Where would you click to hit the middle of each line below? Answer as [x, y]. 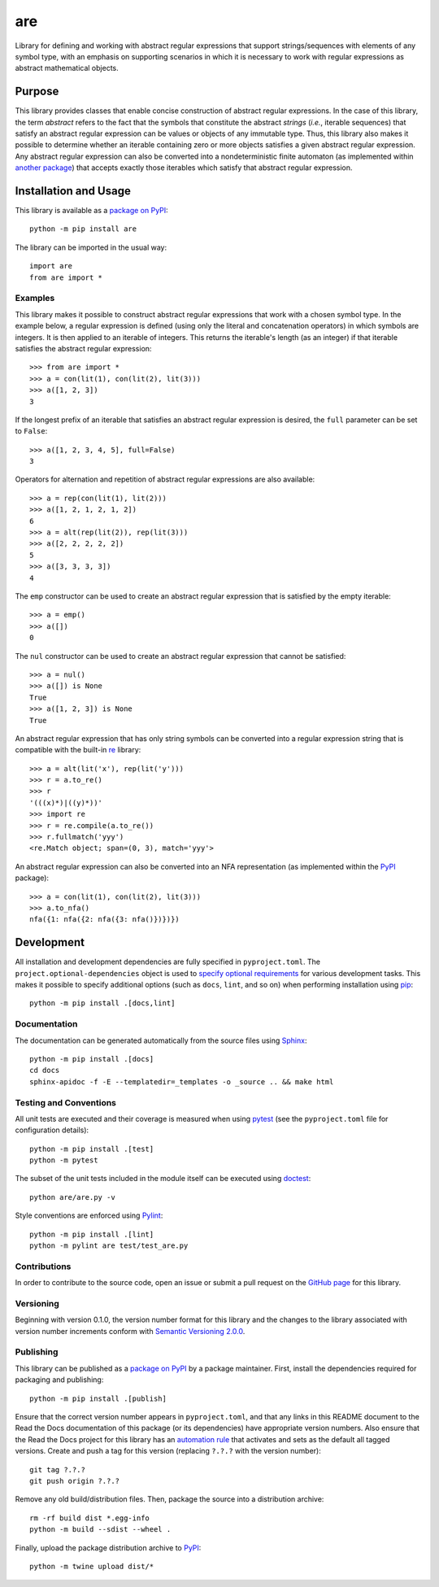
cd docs [45, 1070]
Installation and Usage [73, 191]
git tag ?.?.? [57, 1469]
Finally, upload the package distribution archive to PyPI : [108, 1548]
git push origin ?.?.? [75, 1481]
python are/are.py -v [72, 1197]
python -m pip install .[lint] [92, 1234]
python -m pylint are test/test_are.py [109, 1246]
